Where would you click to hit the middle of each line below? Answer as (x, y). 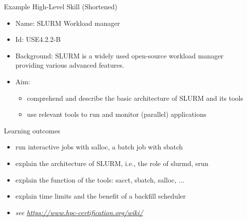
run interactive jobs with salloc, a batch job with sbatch (99, 147)
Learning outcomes (32, 130)
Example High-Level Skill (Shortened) (61, 6)
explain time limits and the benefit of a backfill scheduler (101, 196)
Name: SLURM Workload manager (68, 23)
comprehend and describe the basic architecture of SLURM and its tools (135, 98)
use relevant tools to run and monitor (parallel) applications (117, 114)
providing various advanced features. (70, 65)
